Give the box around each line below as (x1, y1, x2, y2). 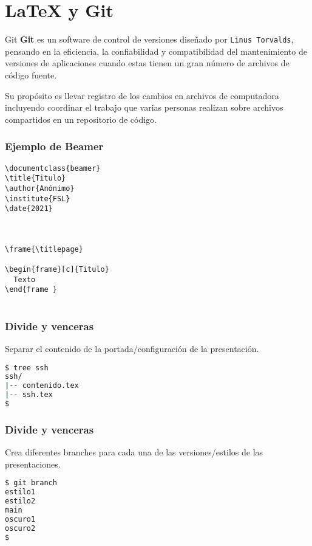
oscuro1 (5, 514, 36, 524)
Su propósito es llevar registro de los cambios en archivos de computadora (5, 89, 279, 102)
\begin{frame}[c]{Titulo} (5, 265, 109, 274)
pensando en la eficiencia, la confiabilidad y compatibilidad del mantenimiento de (5, 44, 307, 57)
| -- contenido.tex (5, 381, 79, 390)
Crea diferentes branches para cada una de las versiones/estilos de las (5, 446, 263, 458)
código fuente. (5, 68, 57, 81)
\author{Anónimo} (5, 184, 75, 193)
